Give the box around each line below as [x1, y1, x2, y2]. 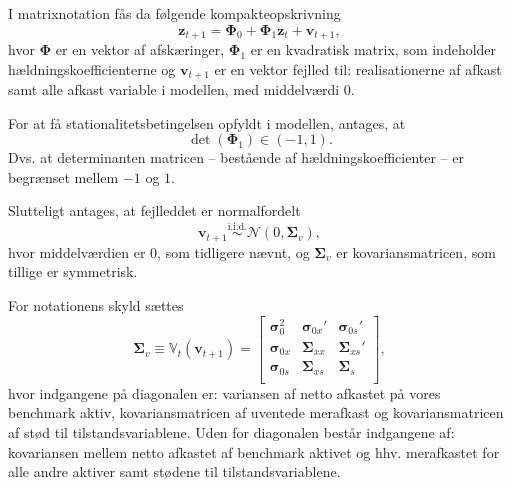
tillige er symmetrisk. [8, 261, 138, 282]
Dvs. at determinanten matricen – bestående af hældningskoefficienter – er [8, 147, 464, 168]
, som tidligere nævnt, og [157, 241, 310, 262]
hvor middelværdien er [8, 241, 146, 262]
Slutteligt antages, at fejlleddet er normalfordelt [8, 200, 301, 221]
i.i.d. [227, 221, 247, 232]
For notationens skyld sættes [8, 294, 184, 315]
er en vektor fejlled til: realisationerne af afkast [214, 58, 502, 79]
